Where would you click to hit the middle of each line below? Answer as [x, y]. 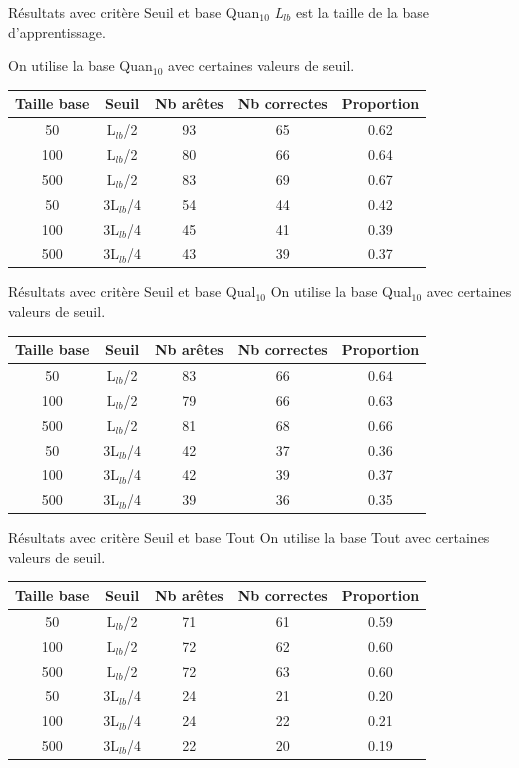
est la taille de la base [362, 12]
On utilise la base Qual [341, 291]
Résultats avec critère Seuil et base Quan [134, 12]
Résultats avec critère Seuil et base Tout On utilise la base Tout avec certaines [249, 537]
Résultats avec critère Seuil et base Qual [132, 291]
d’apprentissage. [57, 31]
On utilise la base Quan [80, 65]
